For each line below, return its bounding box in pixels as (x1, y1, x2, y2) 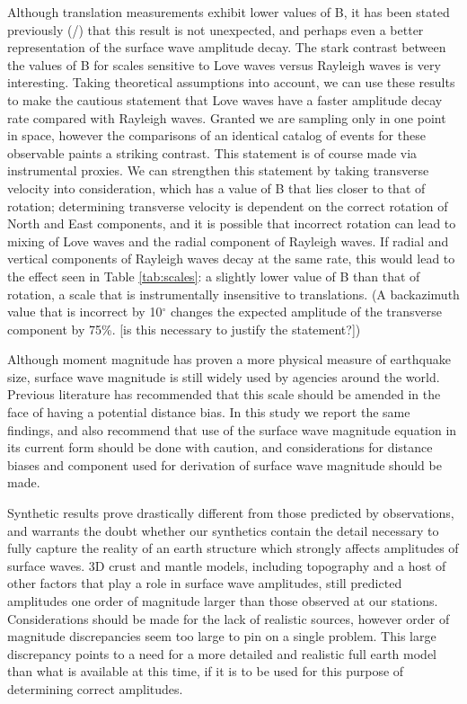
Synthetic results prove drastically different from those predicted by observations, (7, 503, 454, 522)
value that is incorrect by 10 (7, 302, 163, 321)
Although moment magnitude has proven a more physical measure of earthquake (7, 350, 451, 369)
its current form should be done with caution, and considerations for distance (7, 438, 433, 457)
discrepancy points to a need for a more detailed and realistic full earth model (7, 644, 436, 663)
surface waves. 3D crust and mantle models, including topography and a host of (7, 556, 446, 575)
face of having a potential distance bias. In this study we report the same (7, 403, 410, 422)
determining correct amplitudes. (7, 679, 183, 698)
